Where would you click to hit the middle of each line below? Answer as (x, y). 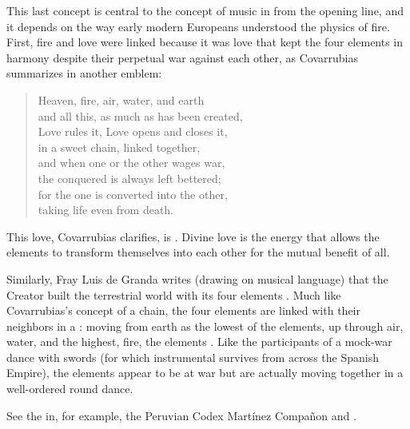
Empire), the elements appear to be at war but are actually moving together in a (205, 373)
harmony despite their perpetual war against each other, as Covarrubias (183, 57)
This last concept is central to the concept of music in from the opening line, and (205, 10)
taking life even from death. (106, 210)
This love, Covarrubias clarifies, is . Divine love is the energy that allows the (193, 236)
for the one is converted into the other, (133, 194)
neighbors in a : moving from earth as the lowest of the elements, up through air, (205, 326)
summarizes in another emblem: (84, 73)
